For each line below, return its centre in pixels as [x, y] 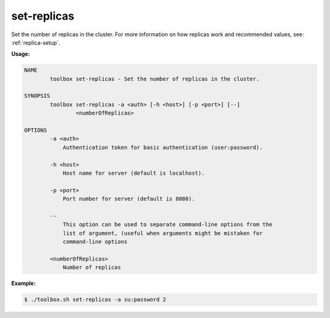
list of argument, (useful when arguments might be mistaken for [163, 233]
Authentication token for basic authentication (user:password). [163, 147]
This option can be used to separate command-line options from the [167, 225]
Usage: [21, 54]
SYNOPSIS [37, 96]
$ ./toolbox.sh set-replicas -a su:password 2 [95, 300]
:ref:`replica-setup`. [36, 42]
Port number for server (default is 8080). [129, 199]
